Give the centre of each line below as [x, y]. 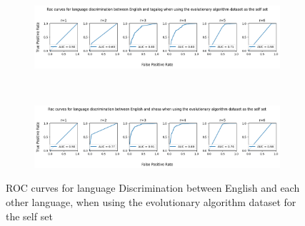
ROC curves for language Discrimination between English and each [153, 188]
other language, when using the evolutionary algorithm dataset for [151, 202]
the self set [29, 216]
